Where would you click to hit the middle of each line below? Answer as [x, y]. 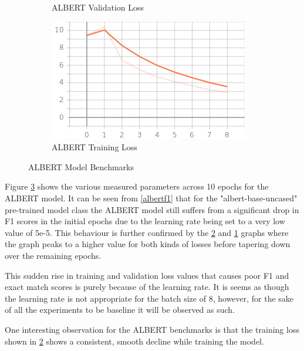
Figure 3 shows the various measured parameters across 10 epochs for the [137, 186]
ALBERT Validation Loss [98, 7]
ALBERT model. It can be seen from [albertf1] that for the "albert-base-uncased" [151, 198]
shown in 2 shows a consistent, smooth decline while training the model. [134, 341]
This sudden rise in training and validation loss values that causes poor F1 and [147, 275]
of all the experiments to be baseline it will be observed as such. [120, 310]
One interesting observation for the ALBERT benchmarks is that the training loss [152, 329]
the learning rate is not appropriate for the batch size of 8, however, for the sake [149, 298]
